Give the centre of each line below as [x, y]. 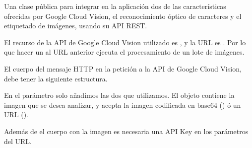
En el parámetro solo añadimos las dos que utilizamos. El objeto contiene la [119, 95]
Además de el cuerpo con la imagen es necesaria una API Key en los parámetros [126, 131]
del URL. [18, 141]
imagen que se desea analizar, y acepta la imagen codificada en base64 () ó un [123, 105]
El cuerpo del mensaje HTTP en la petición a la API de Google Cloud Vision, [123, 68]
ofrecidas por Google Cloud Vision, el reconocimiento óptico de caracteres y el [123, 16]
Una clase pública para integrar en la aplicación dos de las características [115, 6]
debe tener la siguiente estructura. [56, 78]
